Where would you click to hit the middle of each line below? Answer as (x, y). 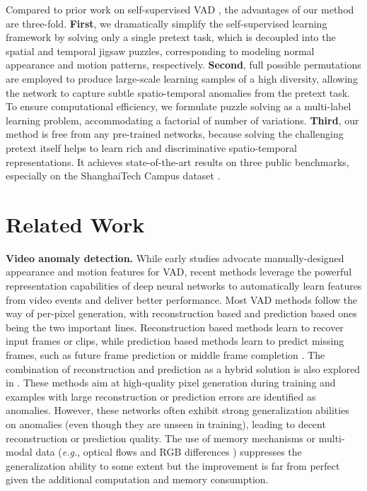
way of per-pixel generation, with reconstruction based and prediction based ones (181, 313)
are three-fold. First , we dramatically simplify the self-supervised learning (167, 23)
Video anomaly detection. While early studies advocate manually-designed (175, 258)
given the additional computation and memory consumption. (137, 479)
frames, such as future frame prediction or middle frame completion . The (165, 355)
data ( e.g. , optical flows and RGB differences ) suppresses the (169, 452)
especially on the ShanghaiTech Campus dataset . (113, 176)
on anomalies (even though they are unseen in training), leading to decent (166, 424)
